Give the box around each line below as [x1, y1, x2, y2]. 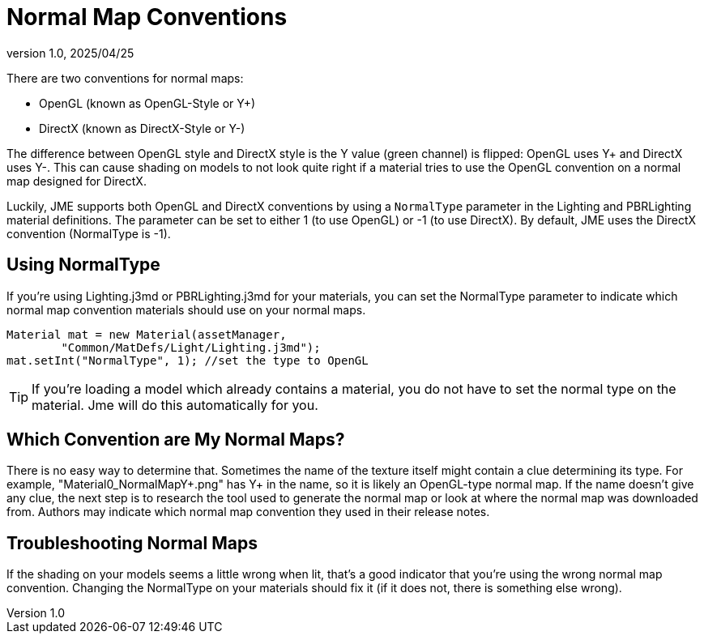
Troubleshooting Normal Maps [6, 532, 258, 553]
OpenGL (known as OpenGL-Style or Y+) [39, 96, 256, 110]
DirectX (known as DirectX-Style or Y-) [39, 121, 245, 135]
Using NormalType [6, 254, 160, 275]
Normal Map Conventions [6, 3, 288, 31]
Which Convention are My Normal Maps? [6, 429, 345, 450]
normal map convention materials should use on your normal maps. [6, 302, 366, 317]
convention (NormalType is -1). [6, 226, 171, 241]
